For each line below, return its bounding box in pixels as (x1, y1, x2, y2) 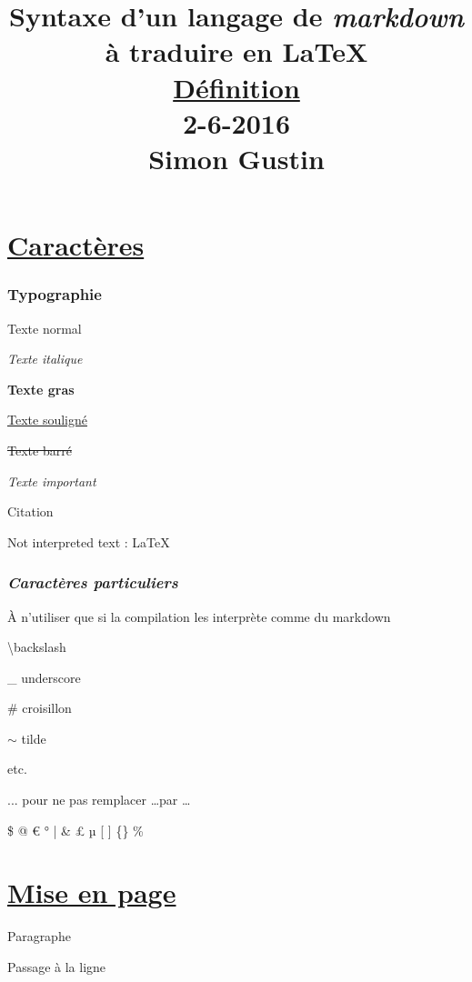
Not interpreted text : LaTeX (7, 532, 170, 551)
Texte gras (7, 379, 75, 398)
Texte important (7, 471, 96, 490)
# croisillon (7, 698, 72, 717)
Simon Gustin (148, 139, 325, 176)
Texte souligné (7, 410, 87, 429)
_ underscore (7, 667, 81, 686)
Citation (7, 502, 54, 521)
